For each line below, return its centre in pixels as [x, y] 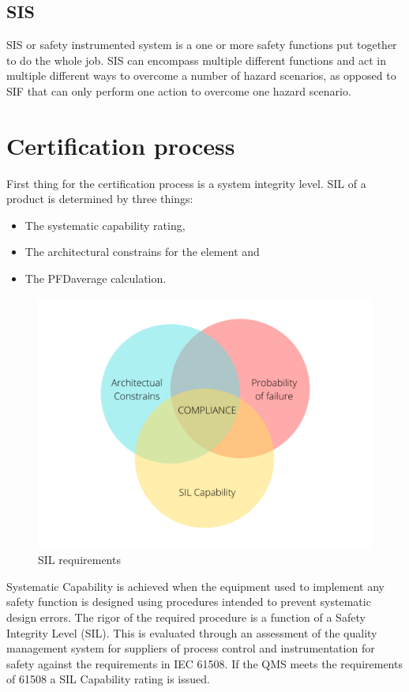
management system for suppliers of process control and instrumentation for [191, 648]
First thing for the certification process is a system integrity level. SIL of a [186, 183]
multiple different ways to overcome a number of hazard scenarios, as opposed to [201, 75]
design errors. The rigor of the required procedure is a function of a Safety [186, 617]
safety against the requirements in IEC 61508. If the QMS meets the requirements [204, 663]
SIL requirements [79, 560]
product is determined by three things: [100, 199]
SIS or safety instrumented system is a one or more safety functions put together [202, 45]
